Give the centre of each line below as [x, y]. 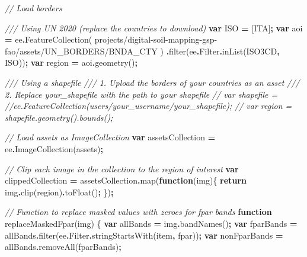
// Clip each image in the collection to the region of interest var [122, 168]
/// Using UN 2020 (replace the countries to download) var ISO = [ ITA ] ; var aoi [154, 28]
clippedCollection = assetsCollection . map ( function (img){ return [126, 180]
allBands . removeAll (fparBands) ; [63, 247]
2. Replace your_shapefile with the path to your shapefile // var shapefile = [141, 94]
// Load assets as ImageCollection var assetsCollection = [110, 137]
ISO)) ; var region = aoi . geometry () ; [71, 62]
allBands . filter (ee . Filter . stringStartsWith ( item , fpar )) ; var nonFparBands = [144, 235]
